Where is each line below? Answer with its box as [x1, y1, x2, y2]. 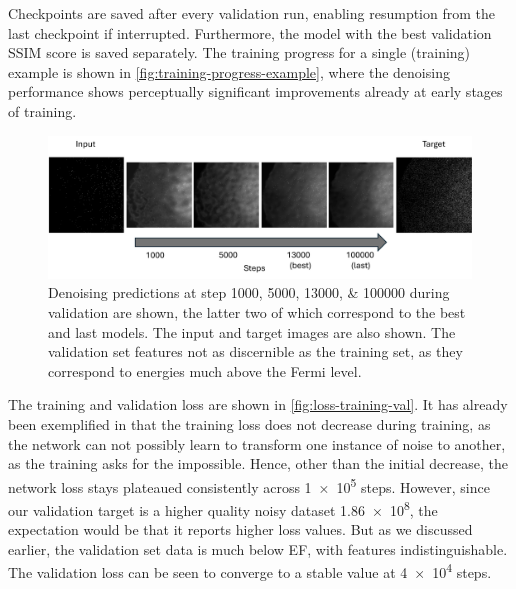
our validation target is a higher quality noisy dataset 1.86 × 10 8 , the [8, 497, 438, 520]
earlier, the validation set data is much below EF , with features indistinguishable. [8, 538, 508, 559]
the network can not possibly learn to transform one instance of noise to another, [8, 433, 506, 454]
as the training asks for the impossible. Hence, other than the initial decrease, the [8, 453, 508, 474]
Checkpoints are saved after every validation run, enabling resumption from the [8, 3, 495, 23]
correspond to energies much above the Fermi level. [48, 360, 362, 381]
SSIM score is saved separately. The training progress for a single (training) [8, 42, 471, 63]
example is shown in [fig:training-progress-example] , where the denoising [8, 61, 450, 82]
